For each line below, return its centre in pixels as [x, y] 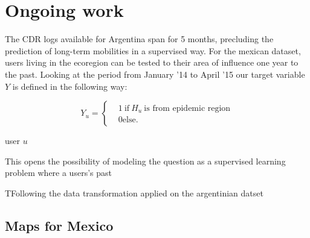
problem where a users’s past [58, 173]
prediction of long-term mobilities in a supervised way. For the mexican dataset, [153, 50]
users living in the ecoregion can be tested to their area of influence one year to [152, 62]
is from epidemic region [187, 108]
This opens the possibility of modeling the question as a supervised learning [145, 161]
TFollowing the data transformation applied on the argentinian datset [134, 193]
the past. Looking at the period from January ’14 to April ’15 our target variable [155, 74]
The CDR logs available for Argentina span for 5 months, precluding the [139, 39]
